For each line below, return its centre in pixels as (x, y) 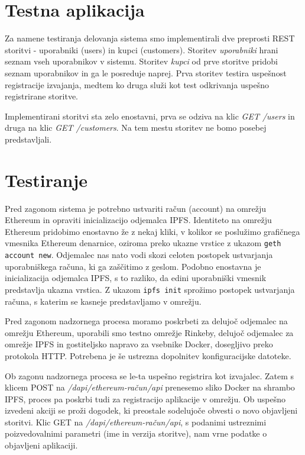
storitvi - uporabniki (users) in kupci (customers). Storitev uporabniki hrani (142, 49)
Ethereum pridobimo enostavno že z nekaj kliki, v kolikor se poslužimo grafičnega (152, 231)
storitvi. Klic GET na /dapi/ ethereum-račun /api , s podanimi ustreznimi (136, 422)
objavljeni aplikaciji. (41, 445)
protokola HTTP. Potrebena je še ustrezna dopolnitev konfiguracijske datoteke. (148, 355)
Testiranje (46, 180)
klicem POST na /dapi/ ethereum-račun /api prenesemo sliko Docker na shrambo (150, 387)
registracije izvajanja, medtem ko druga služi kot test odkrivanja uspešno (137, 84)
